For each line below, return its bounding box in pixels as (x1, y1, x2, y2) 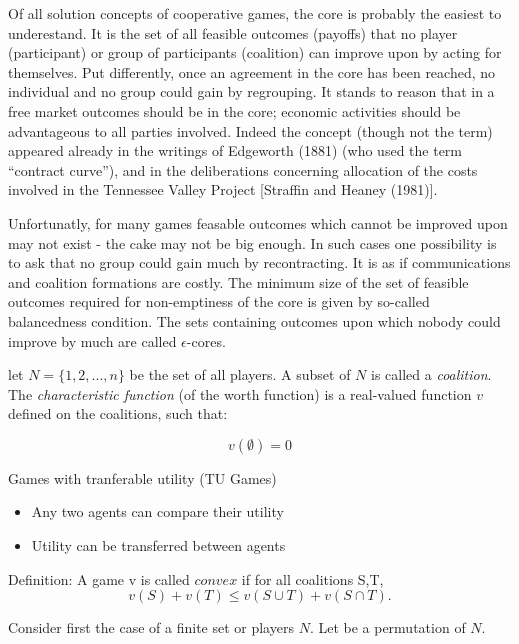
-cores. (186, 330, 226, 351)
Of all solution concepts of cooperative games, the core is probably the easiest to (8, 3, 502, 23)
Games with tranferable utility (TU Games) (8, 467, 277, 488)
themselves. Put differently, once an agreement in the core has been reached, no (8, 61, 496, 82)
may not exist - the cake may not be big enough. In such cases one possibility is (8, 232, 497, 253)
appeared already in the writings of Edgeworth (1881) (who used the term (8, 140, 463, 161)
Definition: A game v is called (8, 568, 190, 589)
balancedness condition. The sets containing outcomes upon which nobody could (8, 310, 501, 331)
